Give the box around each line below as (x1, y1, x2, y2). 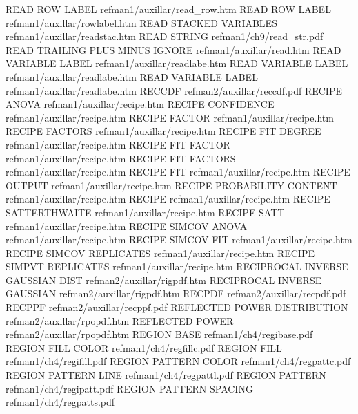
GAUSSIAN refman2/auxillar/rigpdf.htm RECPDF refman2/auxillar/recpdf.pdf (6, 286, 346, 301)
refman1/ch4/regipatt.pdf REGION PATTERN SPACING (6, 381, 253, 395)
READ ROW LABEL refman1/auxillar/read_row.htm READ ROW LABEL (6, 2, 331, 16)
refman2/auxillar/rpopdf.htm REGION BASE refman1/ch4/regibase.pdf (6, 327, 313, 341)
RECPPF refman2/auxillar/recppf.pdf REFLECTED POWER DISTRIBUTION (6, 300, 348, 314)
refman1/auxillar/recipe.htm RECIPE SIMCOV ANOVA (6, 218, 248, 233)
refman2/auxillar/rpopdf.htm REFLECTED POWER (6, 313, 234, 328)
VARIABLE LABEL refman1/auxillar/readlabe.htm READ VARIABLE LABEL (6, 56, 348, 70)
